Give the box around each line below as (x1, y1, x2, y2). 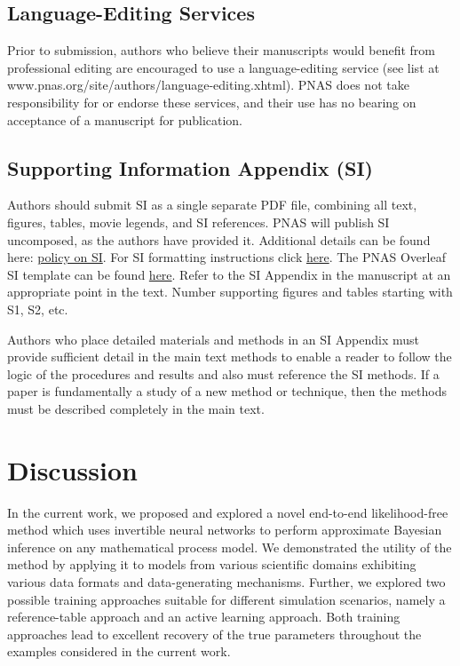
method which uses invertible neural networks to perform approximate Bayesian (7, 520, 442, 539)
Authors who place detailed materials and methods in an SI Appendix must (7, 329, 419, 348)
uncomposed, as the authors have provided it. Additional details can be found (7, 230, 431, 249)
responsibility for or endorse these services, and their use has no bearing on (7, 92, 416, 111)
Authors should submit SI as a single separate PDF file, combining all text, (7, 195, 417, 214)
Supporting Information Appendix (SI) (7, 154, 373, 181)
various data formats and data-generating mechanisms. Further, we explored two (7, 573, 446, 591)
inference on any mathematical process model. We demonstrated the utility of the (7, 537, 452, 556)
